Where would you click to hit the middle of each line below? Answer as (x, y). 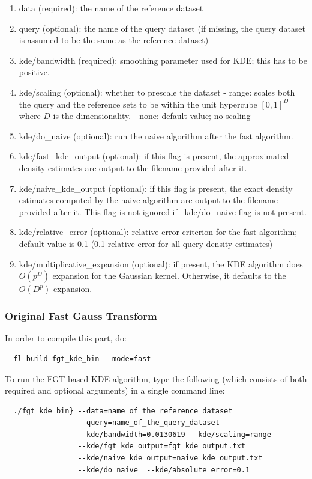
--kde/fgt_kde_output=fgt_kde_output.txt (161, 446)
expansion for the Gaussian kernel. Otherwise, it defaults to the (169, 276)
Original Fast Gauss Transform (81, 316)
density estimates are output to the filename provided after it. (133, 167)
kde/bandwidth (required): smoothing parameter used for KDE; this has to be (163, 60)
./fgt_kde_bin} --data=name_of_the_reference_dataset (123, 411)
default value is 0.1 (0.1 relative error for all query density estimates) (146, 243)
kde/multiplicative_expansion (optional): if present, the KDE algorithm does (161, 264)
